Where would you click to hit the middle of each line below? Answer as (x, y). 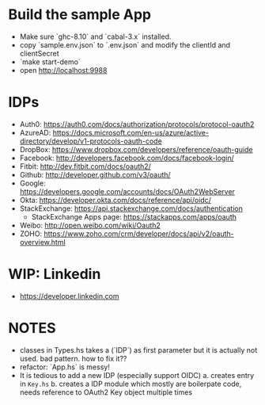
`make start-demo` (50, 62)
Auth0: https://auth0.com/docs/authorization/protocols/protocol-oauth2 (137, 124)
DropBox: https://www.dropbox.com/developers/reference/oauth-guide (136, 149)
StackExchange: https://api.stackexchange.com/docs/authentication (131, 208)
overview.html (42, 242)
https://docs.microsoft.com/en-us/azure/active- (131, 132)
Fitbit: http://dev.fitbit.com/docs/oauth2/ (85, 166)
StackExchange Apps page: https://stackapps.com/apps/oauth (134, 216)
